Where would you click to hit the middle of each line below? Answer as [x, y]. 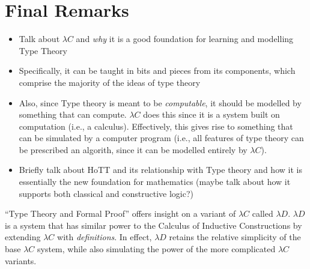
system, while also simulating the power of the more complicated [157, 249]
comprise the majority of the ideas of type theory [110, 82]
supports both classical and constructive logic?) [106, 193]
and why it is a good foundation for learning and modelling [185, 39]
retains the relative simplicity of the [235, 237]
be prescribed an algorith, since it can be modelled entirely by [133, 149]
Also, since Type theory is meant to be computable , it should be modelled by [160, 102]
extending [23, 237]
